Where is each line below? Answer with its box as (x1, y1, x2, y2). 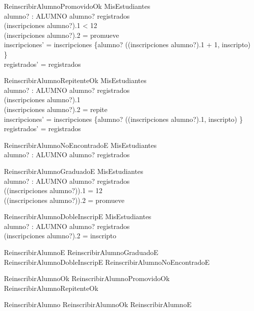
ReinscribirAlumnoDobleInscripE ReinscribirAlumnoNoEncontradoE (4, 256, 210, 267)
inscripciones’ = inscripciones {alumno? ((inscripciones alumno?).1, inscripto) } (4, 113, 243, 124)
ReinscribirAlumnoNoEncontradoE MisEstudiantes (4, 140, 157, 150)
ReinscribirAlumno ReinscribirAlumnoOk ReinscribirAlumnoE (4, 299, 192, 310)
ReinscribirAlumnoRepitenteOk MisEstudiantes (4, 75, 147, 85)
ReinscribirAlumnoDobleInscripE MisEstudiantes (4, 211, 152, 222)
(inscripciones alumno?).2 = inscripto (4, 230, 116, 241)
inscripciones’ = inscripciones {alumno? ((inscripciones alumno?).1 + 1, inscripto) (4, 39, 251, 50)
